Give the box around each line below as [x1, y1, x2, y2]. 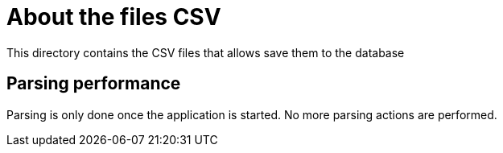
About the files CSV [6, 3, 221, 31]
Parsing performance [6, 73, 181, 94]
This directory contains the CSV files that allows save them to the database [6, 45, 405, 60]
